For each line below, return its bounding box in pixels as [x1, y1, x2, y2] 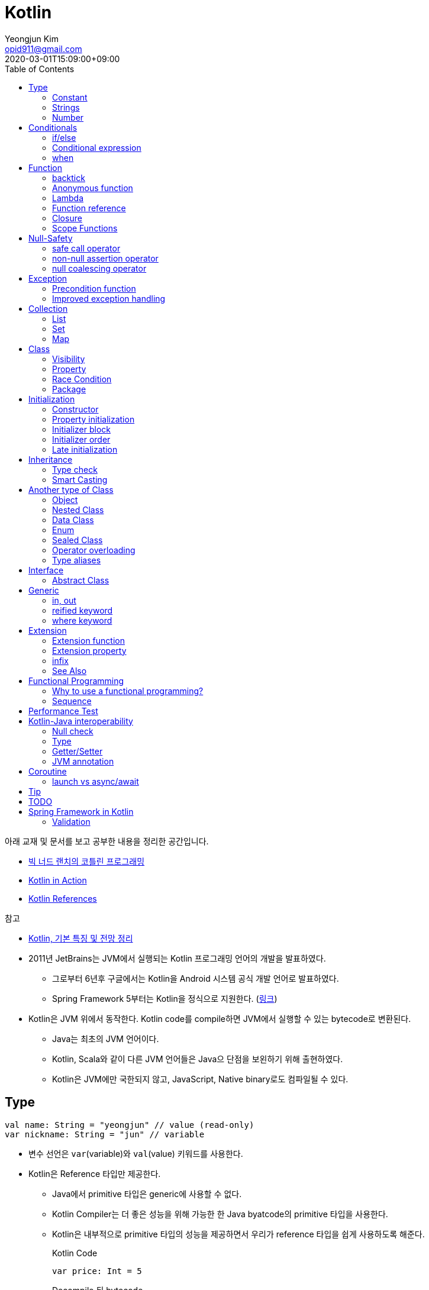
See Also [52, 665, 87, 676]
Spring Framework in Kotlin [28, 806, 134, 817]
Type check [52, 464, 98, 475]
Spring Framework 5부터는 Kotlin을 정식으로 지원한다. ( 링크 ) [52, 993, 278, 1004]
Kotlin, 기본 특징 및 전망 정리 [28, 933, 133, 943]
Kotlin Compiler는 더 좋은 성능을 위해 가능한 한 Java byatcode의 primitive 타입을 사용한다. [52, 1208, 388, 1219]
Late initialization [52, 444, 118, 454]
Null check [52, 725, 93, 736]
